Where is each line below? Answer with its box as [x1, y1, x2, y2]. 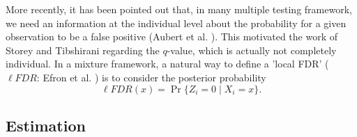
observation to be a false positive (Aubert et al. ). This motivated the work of [6, 29, 338, 44]
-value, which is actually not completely [167, 42, 337, 57]
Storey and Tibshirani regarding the [6, 42, 160, 57]
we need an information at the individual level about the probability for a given [6, 15, 347, 30]
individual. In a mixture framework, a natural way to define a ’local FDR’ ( [6, 56, 329, 71]
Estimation [6, 114, 86, 136]
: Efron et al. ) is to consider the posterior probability [36, 70, 266, 84]
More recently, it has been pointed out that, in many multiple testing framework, [6, 2, 352, 16]
